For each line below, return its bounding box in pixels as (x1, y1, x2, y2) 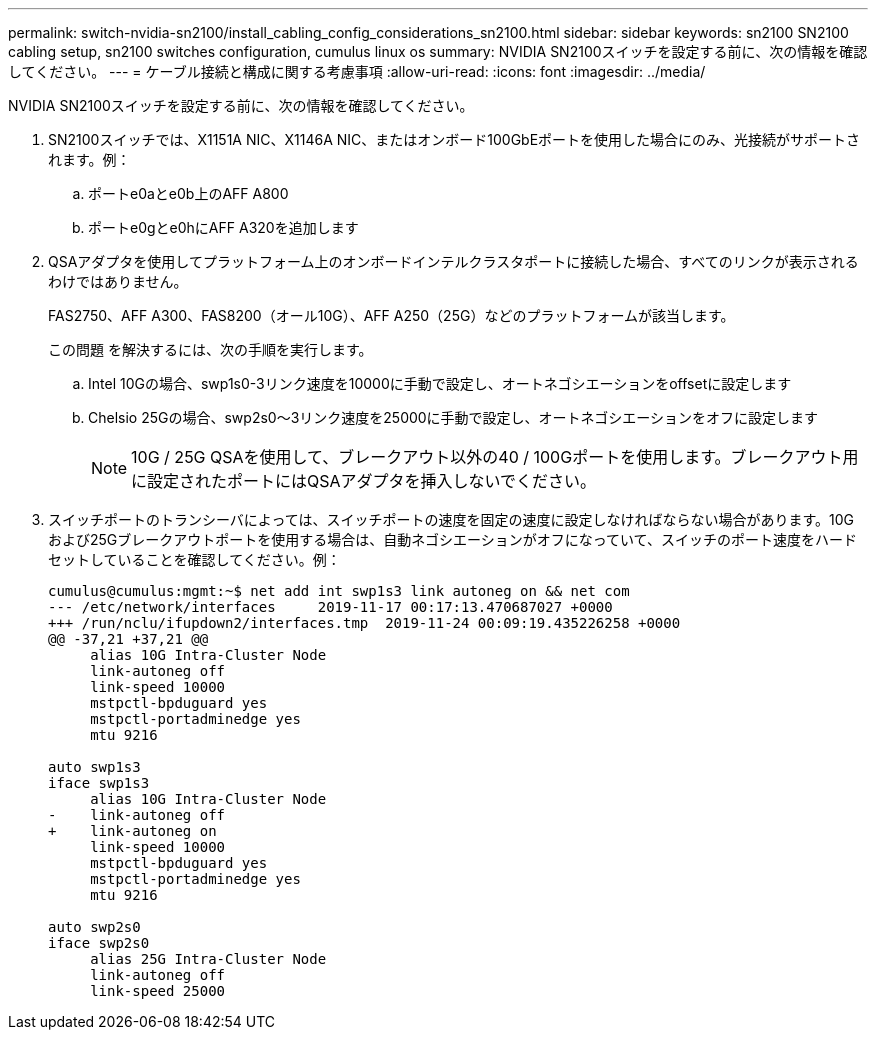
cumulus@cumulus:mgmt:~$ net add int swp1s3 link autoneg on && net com (48, 583, 630, 599)
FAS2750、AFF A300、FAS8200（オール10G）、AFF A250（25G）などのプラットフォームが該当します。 (48, 307, 735, 324)
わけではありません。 (48, 273, 188, 290)
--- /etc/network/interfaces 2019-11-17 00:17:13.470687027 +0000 (48, 599, 613, 615)
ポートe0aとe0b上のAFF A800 (88, 185, 289, 202)
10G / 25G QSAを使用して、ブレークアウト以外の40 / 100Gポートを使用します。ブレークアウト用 (131, 447, 859, 467)
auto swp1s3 (48, 759, 141, 775)
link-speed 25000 (90, 983, 226, 999)
